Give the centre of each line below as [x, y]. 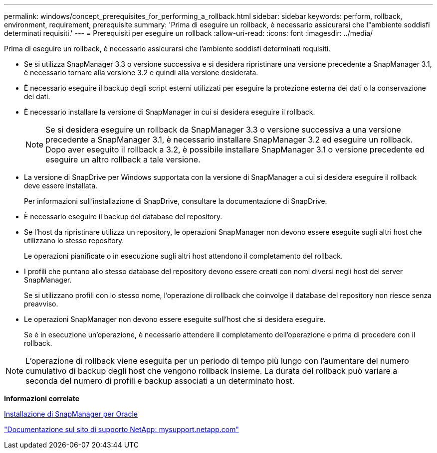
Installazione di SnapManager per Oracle [71, 414]
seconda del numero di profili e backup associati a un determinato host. [160, 381]
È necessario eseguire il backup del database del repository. [123, 217]
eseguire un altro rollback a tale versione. [123, 159]
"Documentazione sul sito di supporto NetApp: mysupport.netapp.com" [121, 429]
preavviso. [41, 304]
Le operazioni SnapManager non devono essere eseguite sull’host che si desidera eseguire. [175, 319]
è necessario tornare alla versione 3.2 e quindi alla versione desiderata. [141, 73]
